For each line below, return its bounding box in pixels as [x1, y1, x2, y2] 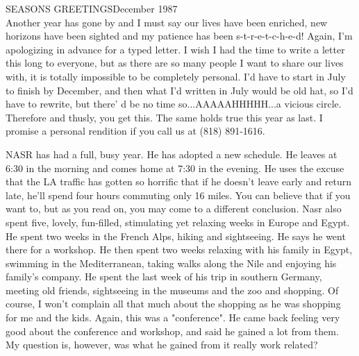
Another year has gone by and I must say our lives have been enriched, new [6, 15, 328, 29]
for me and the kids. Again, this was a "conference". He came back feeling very [6, 310, 340, 325]
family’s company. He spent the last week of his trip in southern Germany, [6, 269, 322, 284]
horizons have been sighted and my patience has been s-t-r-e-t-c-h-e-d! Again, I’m [6, 28, 353, 43]
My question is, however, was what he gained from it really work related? [6, 337, 318, 352]
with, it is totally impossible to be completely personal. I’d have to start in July [6, 69, 346, 83]
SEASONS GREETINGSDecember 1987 [6, 1, 178, 15]
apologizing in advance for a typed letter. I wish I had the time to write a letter [6, 42, 345, 56]
